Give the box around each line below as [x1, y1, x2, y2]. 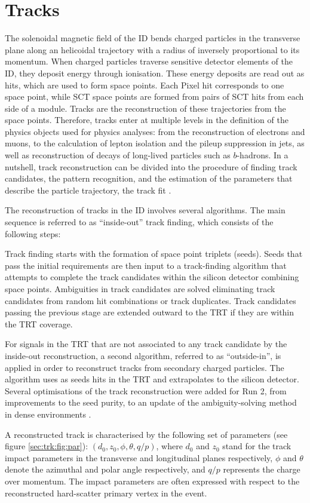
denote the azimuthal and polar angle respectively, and [5, 463, 205, 476]
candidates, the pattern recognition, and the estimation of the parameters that [5, 172, 293, 185]
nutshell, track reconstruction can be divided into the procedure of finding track [5, 160, 297, 173]
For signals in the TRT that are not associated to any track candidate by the [5, 338, 287, 350]
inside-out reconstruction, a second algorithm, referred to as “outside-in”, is [5, 349, 281, 361]
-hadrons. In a [237, 149, 288, 161]
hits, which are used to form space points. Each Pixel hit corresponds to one [5, 78, 284, 91]
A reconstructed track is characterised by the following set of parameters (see [5, 428, 288, 440]
